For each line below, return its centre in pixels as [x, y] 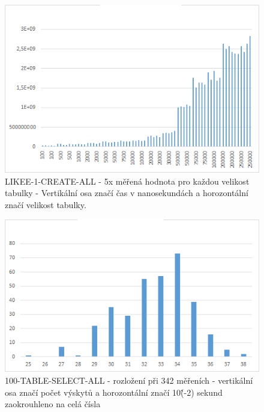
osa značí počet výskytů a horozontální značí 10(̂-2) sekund [114, 392]
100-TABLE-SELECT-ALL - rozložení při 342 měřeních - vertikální [129, 380]
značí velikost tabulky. [46, 204]
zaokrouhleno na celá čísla [53, 404]
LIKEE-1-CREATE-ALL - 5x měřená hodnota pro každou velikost [127, 181]
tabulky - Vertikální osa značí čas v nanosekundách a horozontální [127, 193]
